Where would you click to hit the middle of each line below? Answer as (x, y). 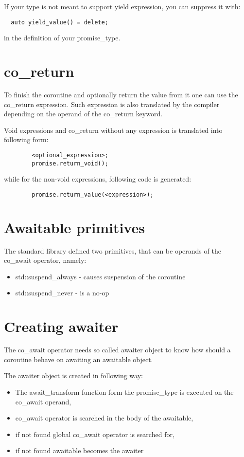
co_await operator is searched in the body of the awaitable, (104, 418)
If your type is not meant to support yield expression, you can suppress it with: (122, 6)
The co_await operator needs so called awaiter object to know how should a (117, 350)
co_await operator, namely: (45, 260)
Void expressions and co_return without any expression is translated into (113, 130)
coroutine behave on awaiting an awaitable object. (78, 359)
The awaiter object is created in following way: (73, 375)
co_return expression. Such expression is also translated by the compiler (112, 104)
